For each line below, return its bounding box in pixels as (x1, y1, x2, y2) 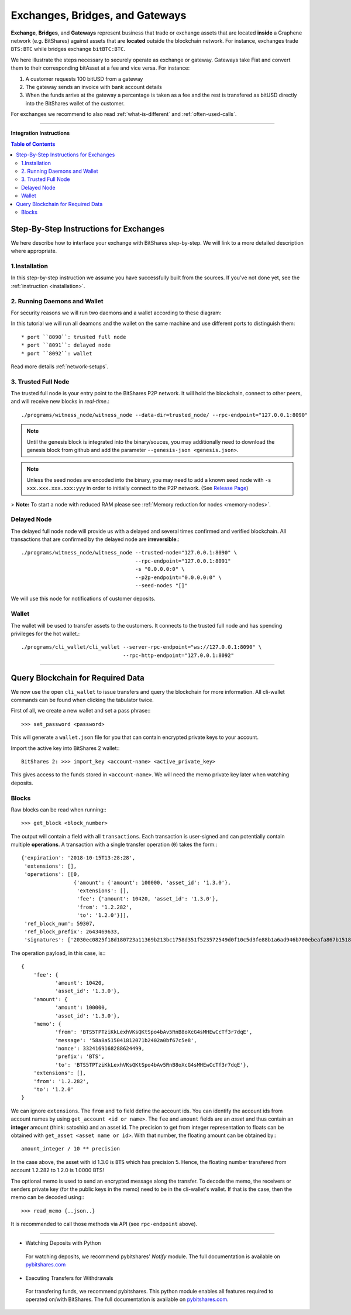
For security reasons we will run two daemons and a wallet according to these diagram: (11, 309, 222, 316)
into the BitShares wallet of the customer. (25, 100, 125, 107)
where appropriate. (11, 248, 57, 255)
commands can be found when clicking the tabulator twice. (11, 697, 154, 704)
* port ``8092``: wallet (21, 350, 92, 357)
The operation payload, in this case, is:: (11, 949, 106, 957)
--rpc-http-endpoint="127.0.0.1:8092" (123, 652, 234, 659)
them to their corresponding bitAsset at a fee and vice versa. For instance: (11, 64, 190, 71)
